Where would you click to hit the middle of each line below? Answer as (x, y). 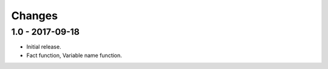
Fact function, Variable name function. (74, 55)
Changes (34, 16)
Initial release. (44, 47)
